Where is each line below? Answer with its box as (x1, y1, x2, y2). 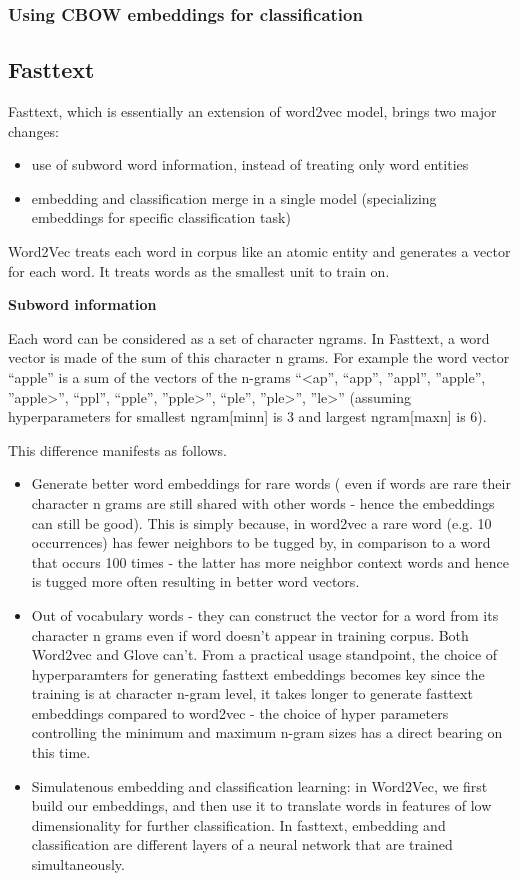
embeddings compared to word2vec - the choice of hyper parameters (31, 702, 449, 723)
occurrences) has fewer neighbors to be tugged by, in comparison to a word (31, 532, 491, 553)
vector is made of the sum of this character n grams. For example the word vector (8, 347, 510, 368)
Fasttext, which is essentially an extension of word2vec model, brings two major (8, 101, 497, 122)
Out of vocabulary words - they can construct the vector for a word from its (31, 604, 499, 625)
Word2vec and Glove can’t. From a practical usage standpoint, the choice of (31, 644, 498, 665)
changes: (8, 120, 60, 141)
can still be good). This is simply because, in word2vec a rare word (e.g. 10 (31, 512, 492, 533)
